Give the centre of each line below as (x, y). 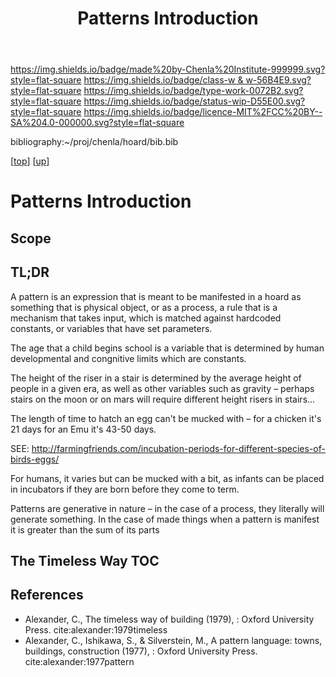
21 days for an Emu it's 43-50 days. (83, 429)
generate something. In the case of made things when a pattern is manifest (165, 519)
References (47, 595)
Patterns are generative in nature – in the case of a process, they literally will (167, 508)
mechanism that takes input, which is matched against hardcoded (146, 318)
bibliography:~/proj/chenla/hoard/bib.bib (94, 142)
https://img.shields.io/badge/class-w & (163, 80)
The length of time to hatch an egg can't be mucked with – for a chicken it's (166, 418)
